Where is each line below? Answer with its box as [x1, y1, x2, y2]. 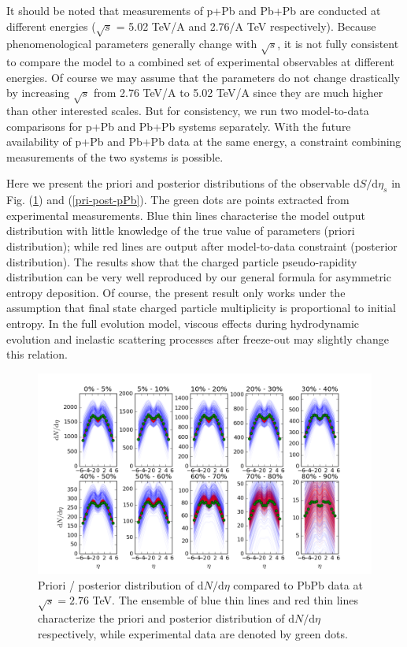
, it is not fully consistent [277, 35, 399, 52]
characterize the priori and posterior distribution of [38, 610, 285, 627]
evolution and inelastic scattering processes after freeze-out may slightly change [6, 330, 389, 347]
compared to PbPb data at [233, 576, 363, 593]
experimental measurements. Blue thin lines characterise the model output [6, 206, 366, 223]
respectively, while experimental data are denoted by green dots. [38, 625, 348, 641]
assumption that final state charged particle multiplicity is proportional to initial [6, 299, 396, 316]
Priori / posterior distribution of [38, 576, 194, 593]
